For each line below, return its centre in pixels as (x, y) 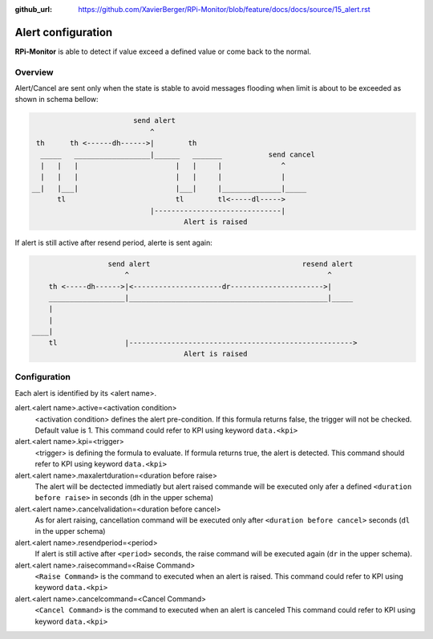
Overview (34, 72)
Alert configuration (64, 32)
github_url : (33, 9)
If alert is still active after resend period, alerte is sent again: (113, 242)
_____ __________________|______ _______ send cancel (178, 154)
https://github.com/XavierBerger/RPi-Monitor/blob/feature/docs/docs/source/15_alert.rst (224, 9)
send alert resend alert (231, 264)
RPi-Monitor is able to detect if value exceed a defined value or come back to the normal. (163, 51)
